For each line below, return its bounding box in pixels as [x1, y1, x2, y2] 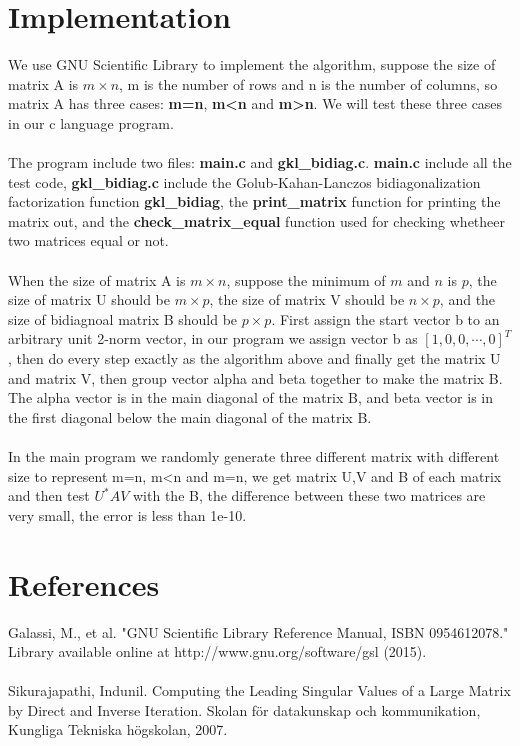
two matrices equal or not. [8, 230, 169, 251]
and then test [8, 485, 90, 506]
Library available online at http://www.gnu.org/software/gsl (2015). [8, 641, 427, 662]
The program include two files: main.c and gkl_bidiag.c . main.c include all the [8, 152, 512, 173]
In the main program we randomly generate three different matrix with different [8, 446, 500, 466]
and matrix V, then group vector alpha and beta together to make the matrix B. [8, 367, 503, 388]
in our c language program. [8, 112, 174, 133]
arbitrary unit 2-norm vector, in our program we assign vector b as [8, 328, 418, 349]
